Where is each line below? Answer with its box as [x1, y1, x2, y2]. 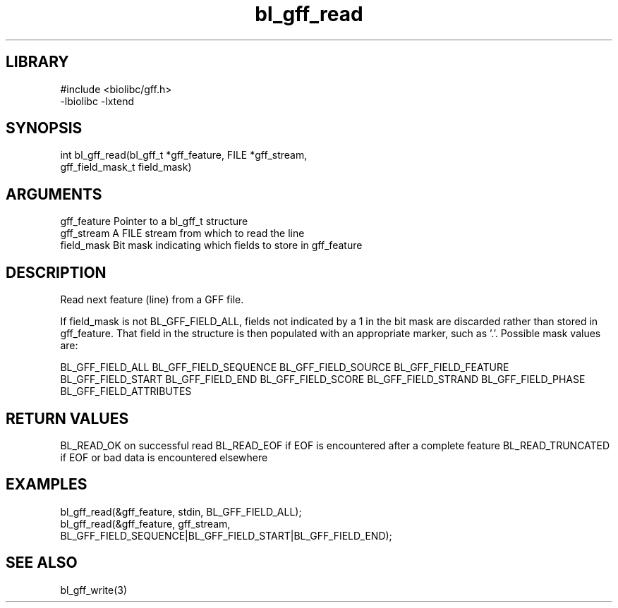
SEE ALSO [6, 554, 78, 572]
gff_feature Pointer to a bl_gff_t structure [60, 215, 248, 228]
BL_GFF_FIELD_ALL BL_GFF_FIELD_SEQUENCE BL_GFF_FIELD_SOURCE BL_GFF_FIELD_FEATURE [60, 361, 509, 374]
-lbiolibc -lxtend [60, 95, 135, 107]
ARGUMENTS [6, 185, 102, 203]
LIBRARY [6, 53, 69, 71]
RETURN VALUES [6, 409, 129, 427]
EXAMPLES [6, 475, 87, 494]
